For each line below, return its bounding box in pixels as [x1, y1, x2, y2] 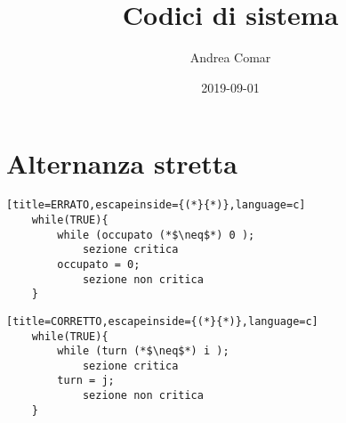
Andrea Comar [189, 48, 271, 67]
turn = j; [57, 374, 115, 387]
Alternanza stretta [6, 145, 237, 182]
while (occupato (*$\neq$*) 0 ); [57, 228, 255, 241]
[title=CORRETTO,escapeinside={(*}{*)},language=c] [6, 314, 318, 328]
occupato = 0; [57, 257, 141, 271]
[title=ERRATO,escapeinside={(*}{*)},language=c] [6, 199, 306, 212]
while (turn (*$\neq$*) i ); [57, 345, 229, 358]
